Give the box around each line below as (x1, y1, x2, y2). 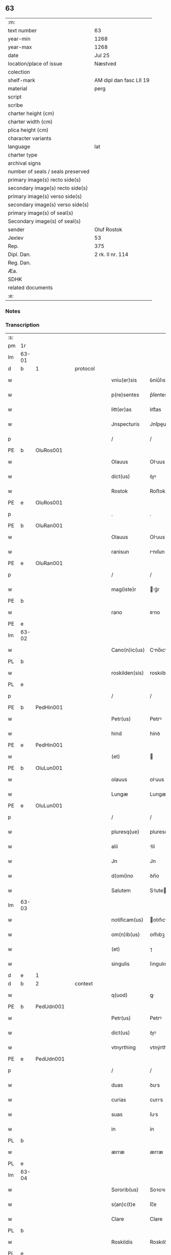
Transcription (5, 321, 40, 328)
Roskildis (111, 1239, 133, 1246)
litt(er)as (111, 406, 132, 413)
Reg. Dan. (8, 259, 32, 266)
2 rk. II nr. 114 (94, 251, 129, 258)
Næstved (94, 60, 117, 67)
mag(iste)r (111, 586, 136, 593)
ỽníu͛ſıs (150, 377, 166, 384)
